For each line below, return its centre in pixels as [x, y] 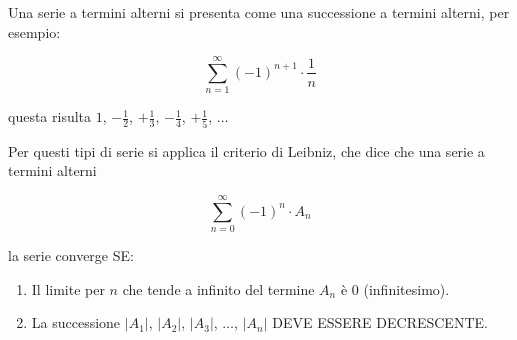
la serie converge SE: [71, 254]
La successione [76, 322]
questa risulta [50, 116]
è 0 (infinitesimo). [395, 288]
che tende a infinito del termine [218, 288]
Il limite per [68, 288]
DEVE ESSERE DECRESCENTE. [380, 322]
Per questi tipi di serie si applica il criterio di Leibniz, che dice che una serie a [246, 150]
